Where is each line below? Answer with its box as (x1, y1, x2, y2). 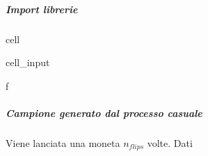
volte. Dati (147, 135, 193, 150)
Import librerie (6, 1, 78, 16)
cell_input (6, 55, 50, 70)
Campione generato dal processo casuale (6, 105, 202, 120)
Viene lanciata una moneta (6, 135, 120, 150)
